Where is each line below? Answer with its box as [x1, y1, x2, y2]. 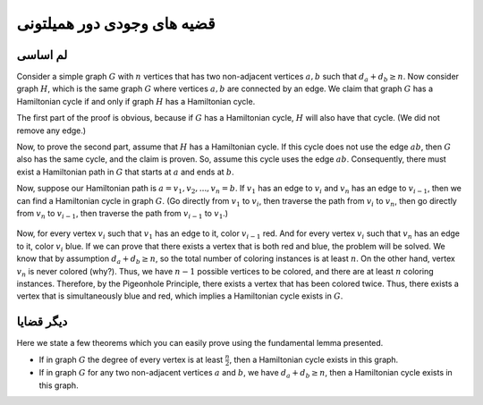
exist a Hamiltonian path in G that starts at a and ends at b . [16, 166, 234, 177]
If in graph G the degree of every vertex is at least [38, 354, 224, 365]
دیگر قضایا [16, 314, 68, 330]
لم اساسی [16, 47, 68, 63]
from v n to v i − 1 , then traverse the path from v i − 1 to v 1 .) [16, 207, 228, 221]
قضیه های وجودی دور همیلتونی [16, 13, 216, 33]
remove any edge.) [16, 125, 87, 136]
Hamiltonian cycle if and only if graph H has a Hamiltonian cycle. [16, 96, 256, 106]
